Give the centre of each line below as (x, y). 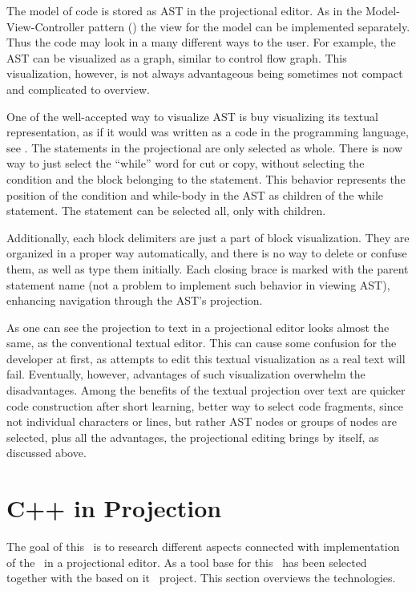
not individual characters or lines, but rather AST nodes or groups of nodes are (202, 421)
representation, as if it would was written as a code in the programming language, (208, 132)
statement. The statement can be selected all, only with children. (166, 210)
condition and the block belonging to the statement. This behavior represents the (206, 178)
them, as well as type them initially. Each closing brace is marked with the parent (208, 268)
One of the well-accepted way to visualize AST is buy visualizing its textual (192, 116)
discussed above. (46, 453)
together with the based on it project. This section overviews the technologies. (201, 578)
